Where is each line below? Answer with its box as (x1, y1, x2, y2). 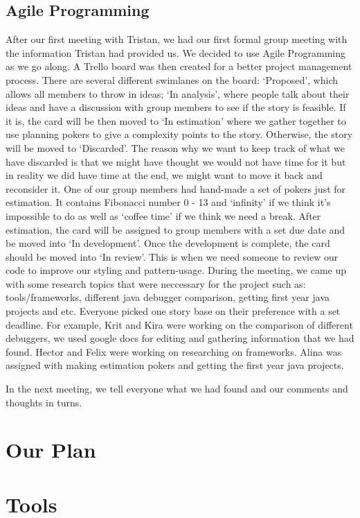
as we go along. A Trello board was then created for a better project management (6, 59, 352, 74)
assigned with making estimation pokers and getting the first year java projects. (6, 358, 344, 372)
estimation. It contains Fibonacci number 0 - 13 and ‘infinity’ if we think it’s (6, 195, 331, 209)
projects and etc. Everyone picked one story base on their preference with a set (6, 304, 341, 318)
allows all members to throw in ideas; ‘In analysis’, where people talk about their (6, 86, 350, 101)
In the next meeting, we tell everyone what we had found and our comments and (6, 381, 348, 396)
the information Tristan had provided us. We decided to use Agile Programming (6, 45, 346, 60)
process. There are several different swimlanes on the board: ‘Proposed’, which (6, 72, 339, 87)
